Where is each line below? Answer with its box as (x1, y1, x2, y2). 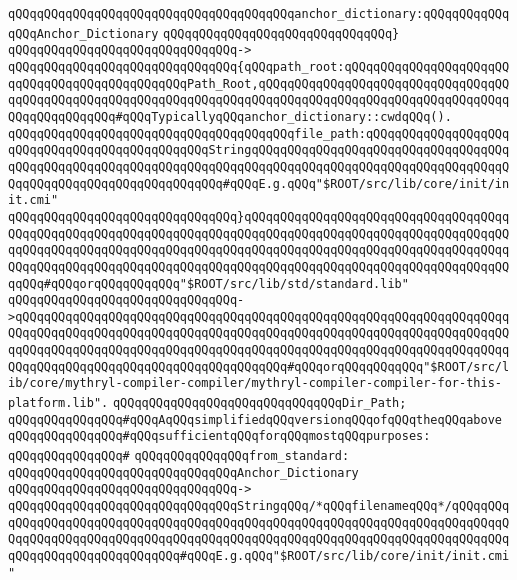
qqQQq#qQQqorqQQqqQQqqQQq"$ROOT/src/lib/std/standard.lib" (8, 276, 409, 291)
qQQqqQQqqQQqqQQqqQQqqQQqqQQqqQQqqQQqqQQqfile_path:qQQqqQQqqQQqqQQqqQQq (8, 126, 510, 141)
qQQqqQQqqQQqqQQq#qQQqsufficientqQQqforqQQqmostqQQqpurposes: (8, 429, 431, 444)
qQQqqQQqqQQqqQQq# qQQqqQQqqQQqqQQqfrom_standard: (8, 449, 350, 464)
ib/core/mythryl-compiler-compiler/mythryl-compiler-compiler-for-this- (8, 376, 502, 391)
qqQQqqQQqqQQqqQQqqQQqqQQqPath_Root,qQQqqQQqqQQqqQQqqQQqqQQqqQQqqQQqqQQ (8, 76, 510, 91)
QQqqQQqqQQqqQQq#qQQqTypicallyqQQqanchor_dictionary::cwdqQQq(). (8, 109, 452, 124)
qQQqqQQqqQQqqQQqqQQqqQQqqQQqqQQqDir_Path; (112, 396, 407, 411)
